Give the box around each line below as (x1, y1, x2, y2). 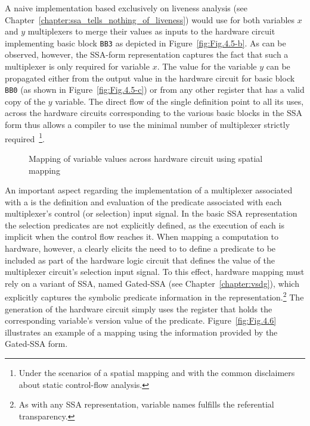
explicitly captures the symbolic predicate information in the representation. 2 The (5, 289, 304, 303)
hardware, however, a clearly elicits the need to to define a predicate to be (5, 242, 276, 255)
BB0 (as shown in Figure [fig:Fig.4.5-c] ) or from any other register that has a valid (5, 83, 305, 96)
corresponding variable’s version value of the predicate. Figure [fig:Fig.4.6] (5, 314, 277, 327)
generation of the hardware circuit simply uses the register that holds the (5, 302, 272, 315)
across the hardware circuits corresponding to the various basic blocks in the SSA (5, 106, 302, 119)
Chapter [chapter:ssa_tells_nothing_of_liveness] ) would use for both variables (5, 13, 295, 26)
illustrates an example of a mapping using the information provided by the (5, 325, 278, 338)
